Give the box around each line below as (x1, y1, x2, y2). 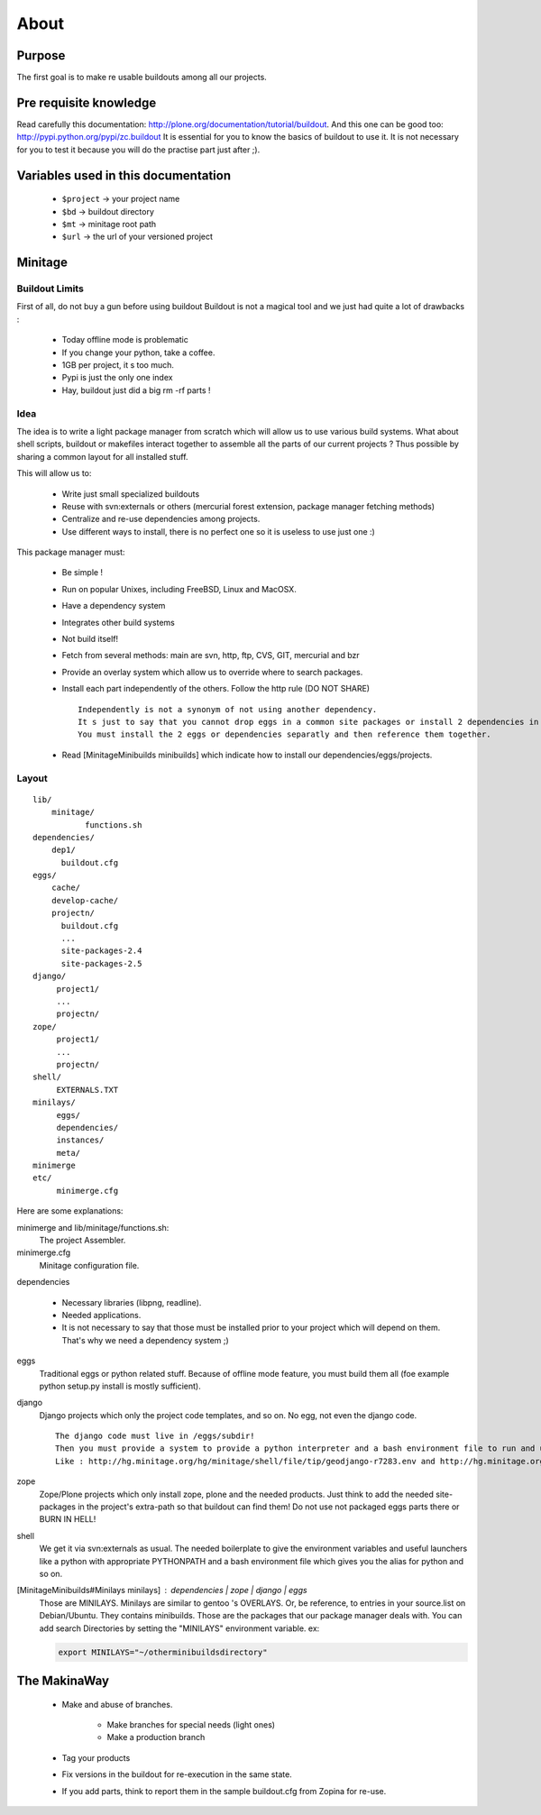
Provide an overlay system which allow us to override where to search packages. (61, 666, 363, 677)
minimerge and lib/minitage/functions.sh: (16, 1222, 170, 1233)
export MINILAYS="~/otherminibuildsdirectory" (58, 1646, 268, 1657)
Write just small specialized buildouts (61, 488, 200, 500)
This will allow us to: (16, 468, 92, 479)
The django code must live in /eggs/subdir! (55, 1431, 256, 1442)
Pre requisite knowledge (16, 95, 157, 110)
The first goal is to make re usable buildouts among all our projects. (16, 72, 268, 83)
